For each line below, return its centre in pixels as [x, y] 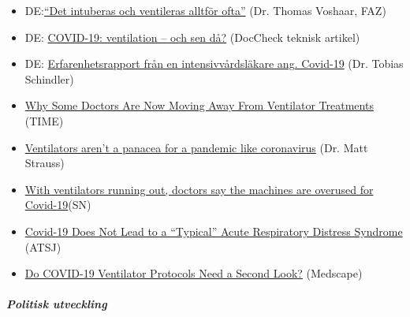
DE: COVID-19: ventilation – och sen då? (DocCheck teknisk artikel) [192, 37]
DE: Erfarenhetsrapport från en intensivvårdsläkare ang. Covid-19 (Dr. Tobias [214, 63]
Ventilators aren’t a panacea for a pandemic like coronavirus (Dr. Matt [196, 147]
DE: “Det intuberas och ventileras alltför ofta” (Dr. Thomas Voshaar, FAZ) [205, 10]
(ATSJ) [43, 246]
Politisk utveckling [57, 304]
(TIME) [44, 120]
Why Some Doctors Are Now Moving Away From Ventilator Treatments [199, 105]
